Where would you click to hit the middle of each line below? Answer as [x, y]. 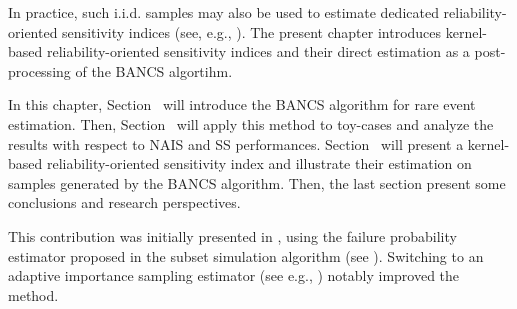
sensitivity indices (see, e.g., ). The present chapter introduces [252, 31]
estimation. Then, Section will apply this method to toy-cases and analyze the [251, 123]
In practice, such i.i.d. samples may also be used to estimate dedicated [223, 12]
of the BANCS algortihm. [154, 70]
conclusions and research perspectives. [124, 202]
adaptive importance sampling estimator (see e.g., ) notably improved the [234, 275]
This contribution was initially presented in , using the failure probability [232, 235]
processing [39, 70]
